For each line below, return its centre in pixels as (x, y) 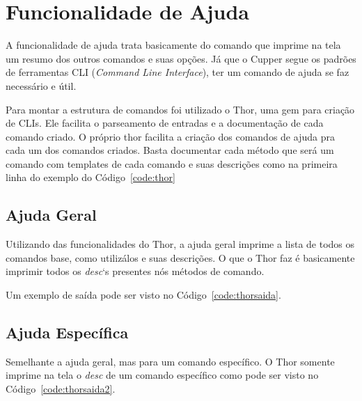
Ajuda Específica (67, 332)
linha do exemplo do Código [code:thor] (90, 177)
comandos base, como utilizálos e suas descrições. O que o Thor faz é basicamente (180, 257)
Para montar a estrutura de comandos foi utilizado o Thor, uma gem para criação (180, 109)
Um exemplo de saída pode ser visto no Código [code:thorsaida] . (143, 295)
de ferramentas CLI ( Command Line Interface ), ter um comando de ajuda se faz (178, 72)
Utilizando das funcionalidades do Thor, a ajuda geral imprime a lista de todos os (180, 244)
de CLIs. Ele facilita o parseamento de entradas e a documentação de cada (165, 123)
